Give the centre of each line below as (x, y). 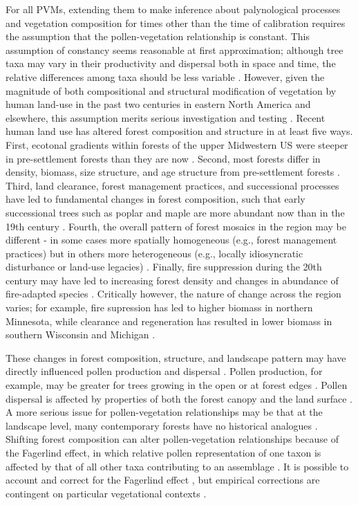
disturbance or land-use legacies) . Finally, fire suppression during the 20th (164, 267)
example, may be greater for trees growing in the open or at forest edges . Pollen (177, 385)
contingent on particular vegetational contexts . (106, 493)
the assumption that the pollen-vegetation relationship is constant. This (158, 36)
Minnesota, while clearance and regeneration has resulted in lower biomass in (169, 321)
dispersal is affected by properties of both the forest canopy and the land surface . (179, 398)
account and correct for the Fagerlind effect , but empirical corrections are (163, 480)
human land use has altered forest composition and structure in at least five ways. (179, 131)
